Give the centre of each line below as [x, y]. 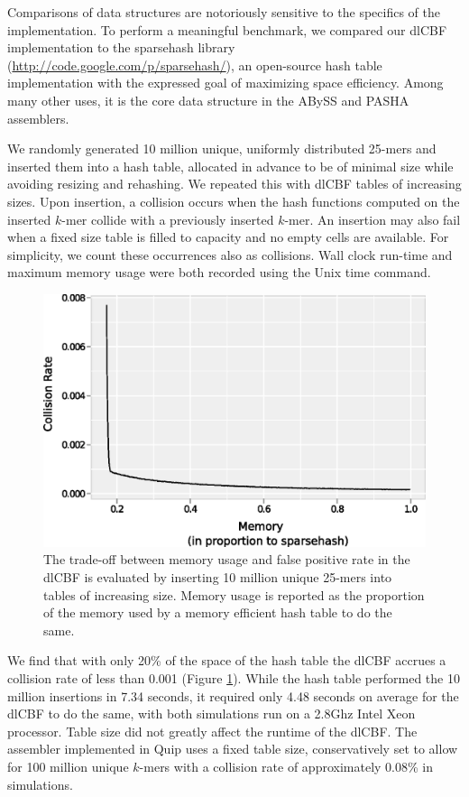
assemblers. [38, 118]
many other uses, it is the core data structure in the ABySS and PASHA [208, 100]
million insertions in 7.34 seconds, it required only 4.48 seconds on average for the [233, 695]
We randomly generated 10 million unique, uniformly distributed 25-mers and [222, 148]
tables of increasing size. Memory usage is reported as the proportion [234, 594]
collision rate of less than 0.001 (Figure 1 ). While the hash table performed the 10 [234, 677]
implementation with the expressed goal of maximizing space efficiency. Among [225, 83]
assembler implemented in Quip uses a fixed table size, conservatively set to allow [233, 749]
